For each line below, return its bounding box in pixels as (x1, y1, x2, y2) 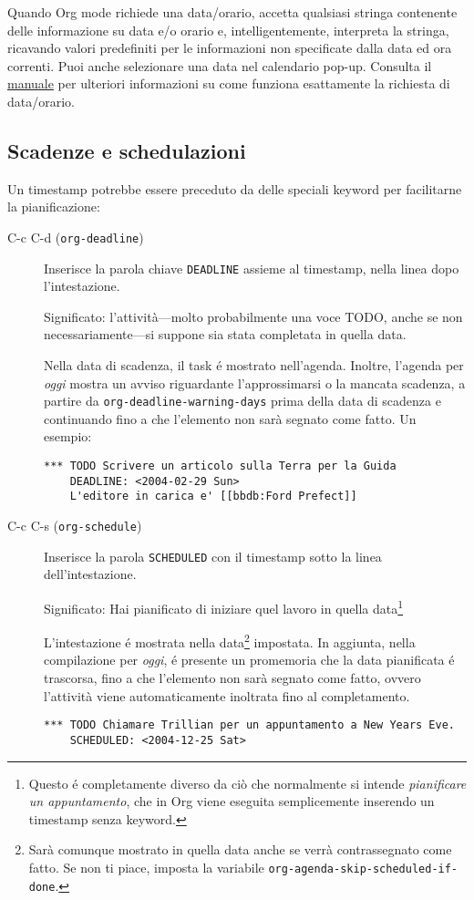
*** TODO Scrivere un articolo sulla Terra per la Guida (44, 460, 397, 473)
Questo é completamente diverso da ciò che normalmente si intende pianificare (28, 773, 467, 792)
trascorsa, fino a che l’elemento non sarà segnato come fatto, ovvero (44, 668, 421, 688)
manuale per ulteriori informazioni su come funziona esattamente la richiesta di (7, 74, 450, 93)
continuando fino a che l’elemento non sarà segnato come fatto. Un (44, 409, 417, 428)
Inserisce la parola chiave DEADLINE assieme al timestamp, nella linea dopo (44, 258, 459, 277)
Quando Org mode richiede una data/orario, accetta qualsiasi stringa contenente (7, 3, 458, 21)
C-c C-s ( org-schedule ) (7, 516, 142, 535)
